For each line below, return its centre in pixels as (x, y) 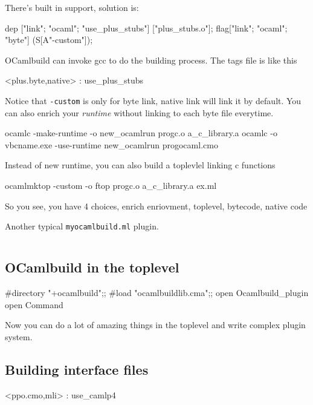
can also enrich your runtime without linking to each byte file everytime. (139, 112)
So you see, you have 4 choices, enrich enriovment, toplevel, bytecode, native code (156, 206)
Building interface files (77, 369)
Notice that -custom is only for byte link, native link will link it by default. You (153, 100)
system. (19, 336)
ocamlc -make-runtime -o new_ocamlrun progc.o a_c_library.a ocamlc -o (141, 133)
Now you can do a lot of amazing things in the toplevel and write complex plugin (155, 325)
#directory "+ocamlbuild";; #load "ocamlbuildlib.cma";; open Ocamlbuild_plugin (157, 293)
